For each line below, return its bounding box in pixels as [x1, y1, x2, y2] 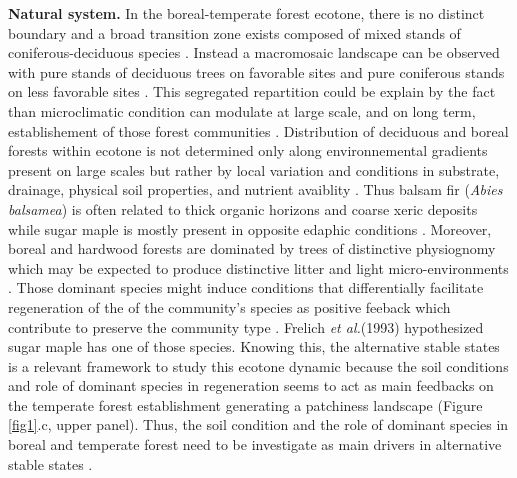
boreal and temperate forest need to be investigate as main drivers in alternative [8, 434, 502, 455]
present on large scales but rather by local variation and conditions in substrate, [8, 159, 500, 180]
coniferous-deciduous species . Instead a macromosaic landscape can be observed [8, 42, 500, 63]
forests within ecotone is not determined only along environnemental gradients [8, 140, 488, 161]
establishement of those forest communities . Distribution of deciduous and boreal [8, 120, 509, 141]
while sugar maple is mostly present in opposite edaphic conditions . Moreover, [8, 218, 492, 239]
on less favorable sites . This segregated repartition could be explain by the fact [8, 81, 496, 102]
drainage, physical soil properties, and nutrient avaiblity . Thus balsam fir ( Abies [8, 179, 503, 200]
